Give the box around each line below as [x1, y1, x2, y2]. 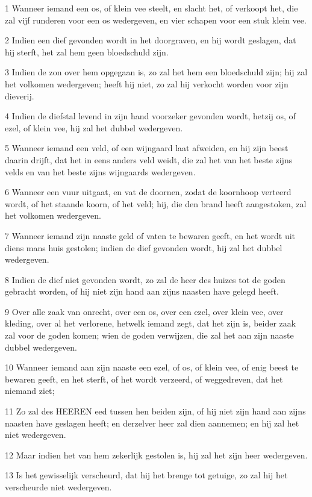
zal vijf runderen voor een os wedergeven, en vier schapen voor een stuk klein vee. [5, 13, 307, 26]
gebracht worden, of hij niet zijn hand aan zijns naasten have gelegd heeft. [5, 285, 279, 298]
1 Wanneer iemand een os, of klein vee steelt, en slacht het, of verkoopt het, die [5, 2, 298, 14]
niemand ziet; [5, 384, 55, 397]
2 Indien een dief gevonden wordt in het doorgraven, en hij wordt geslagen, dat [5, 34, 296, 46]
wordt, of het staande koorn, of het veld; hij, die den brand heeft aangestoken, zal [5, 197, 307, 210]
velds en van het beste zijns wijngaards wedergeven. [5, 165, 196, 178]
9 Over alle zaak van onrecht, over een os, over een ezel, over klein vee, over [5, 305, 284, 317]
